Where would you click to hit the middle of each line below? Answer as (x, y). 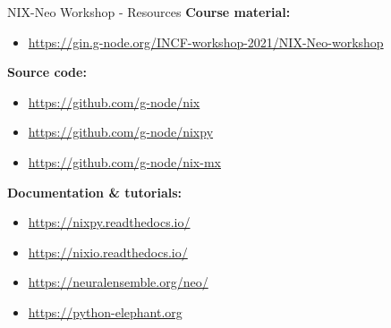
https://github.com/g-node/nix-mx (124, 161)
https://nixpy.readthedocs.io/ (109, 222)
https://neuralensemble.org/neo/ (118, 282)
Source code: (47, 72)
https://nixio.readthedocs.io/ (108, 252)
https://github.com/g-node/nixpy (121, 132)
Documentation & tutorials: (95, 192)
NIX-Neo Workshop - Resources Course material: (149, 12)
